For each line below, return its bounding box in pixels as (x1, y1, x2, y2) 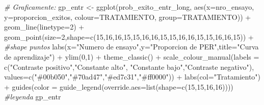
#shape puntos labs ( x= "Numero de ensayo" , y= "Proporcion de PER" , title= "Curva (4, 41, 259, 52)
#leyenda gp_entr (4, 91, 61, 102)
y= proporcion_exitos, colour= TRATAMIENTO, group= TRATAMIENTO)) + (4, 11, 251, 22)
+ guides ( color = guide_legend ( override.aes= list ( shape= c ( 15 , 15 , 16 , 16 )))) (4, 81, 233, 92)
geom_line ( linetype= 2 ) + (4, 21, 85, 32)
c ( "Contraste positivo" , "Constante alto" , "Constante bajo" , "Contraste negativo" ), (4, 61, 254, 72)
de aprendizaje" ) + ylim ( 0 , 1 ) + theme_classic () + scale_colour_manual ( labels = (4, 51, 259, 62)
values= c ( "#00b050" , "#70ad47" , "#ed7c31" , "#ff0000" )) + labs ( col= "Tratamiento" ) (4, 71, 261, 82)
